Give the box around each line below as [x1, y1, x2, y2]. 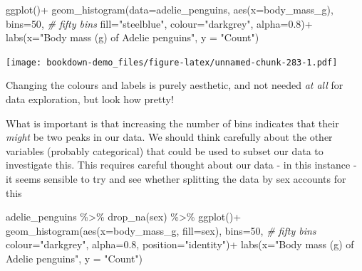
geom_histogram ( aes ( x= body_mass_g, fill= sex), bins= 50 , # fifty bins [6, 223, 316, 238]
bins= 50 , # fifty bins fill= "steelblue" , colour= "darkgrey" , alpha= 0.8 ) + [6, 16, 313, 31]
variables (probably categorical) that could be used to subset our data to [6, 143, 324, 158]
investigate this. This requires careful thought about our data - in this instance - [6, 157, 357, 172]
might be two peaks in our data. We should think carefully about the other [6, 129, 333, 144]
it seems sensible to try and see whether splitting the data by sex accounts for [6, 171, 346, 186]
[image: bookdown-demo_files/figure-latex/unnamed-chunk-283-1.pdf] [6, 57, 338, 68]
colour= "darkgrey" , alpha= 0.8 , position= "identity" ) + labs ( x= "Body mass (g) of [6, 237, 354, 252]
